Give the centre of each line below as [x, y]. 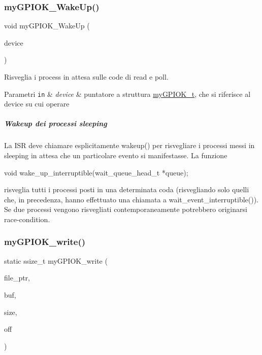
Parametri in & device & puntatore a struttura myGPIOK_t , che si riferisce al [127, 94]
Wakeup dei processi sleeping [56, 123]
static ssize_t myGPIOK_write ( [56, 260]
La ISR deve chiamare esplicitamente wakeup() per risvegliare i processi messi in [129, 145]
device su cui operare [37, 104]
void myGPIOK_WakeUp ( [47, 26]
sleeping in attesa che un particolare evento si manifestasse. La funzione [116, 155]
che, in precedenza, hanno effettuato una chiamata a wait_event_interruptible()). [132, 199]
